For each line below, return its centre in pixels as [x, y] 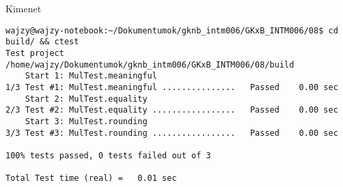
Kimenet [24, 8]
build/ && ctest [42, 42]
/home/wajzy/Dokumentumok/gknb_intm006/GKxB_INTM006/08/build [150, 64]
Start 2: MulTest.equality [86, 99]
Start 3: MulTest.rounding [86, 121]
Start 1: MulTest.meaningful [91, 76]
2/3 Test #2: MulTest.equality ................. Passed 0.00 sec [172, 110]
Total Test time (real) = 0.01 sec [91, 178]
